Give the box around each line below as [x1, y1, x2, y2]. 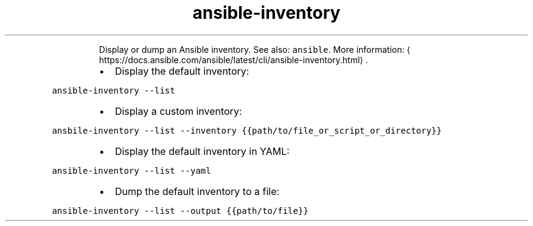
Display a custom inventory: [114, 104, 242, 117]
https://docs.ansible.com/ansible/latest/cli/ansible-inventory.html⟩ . [99, 54, 368, 65]
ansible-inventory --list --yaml [52, 165, 211, 176]
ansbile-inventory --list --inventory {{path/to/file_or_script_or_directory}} [52, 125, 442, 135]
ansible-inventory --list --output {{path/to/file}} [52, 205, 308, 216]
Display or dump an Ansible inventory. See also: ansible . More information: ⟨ [99, 44, 411, 55]
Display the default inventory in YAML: [114, 145, 290, 157]
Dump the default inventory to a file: [114, 185, 280, 197]
